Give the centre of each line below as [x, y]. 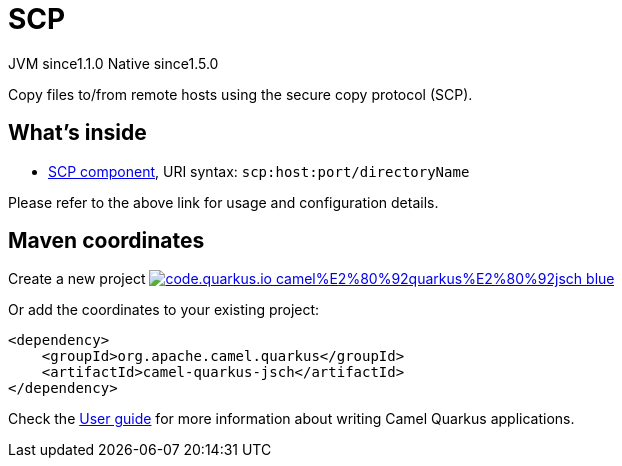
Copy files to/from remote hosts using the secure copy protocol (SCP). [240, 94]
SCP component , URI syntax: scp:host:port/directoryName [259, 171]
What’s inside [77, 133]
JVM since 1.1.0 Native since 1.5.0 [113, 63]
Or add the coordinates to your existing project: [164, 310]
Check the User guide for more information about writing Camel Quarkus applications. [291, 419]
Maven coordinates [106, 241]
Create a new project [77, 279]
